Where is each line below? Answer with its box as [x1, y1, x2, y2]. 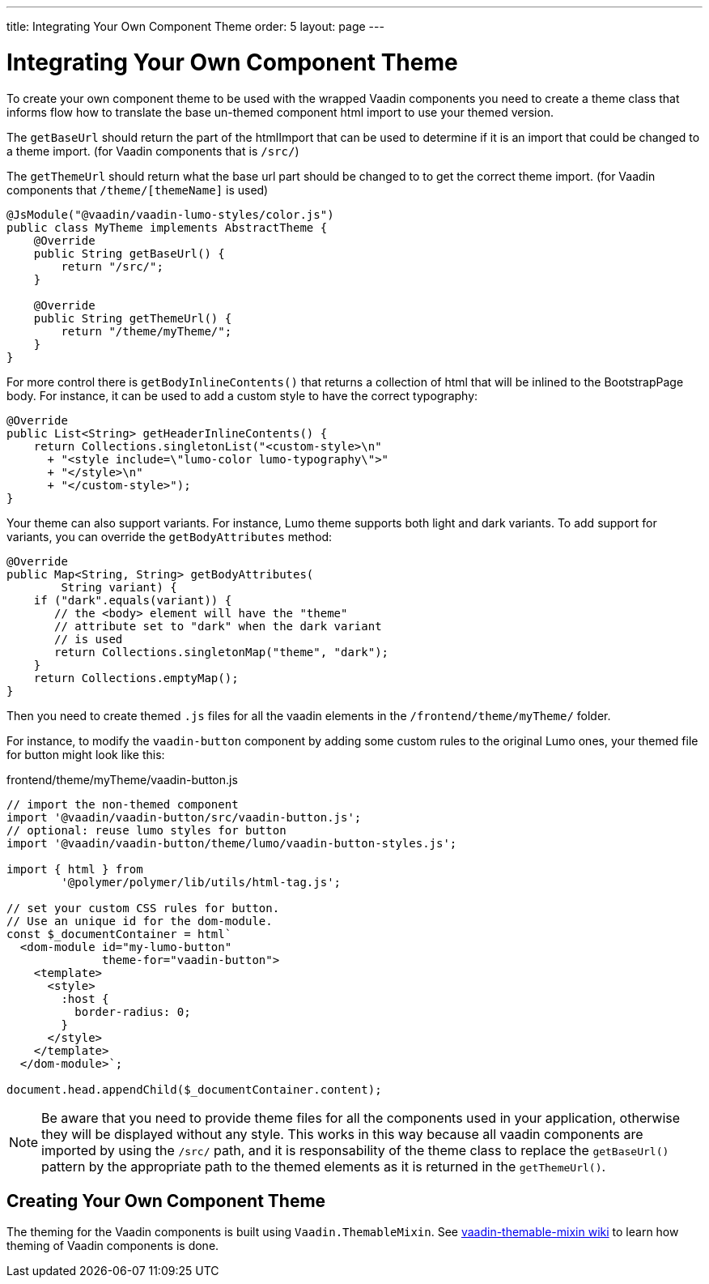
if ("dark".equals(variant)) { [33, 593, 232, 607]
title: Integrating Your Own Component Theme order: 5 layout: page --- [6, 19, 384, 33]
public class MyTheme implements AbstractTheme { [6, 220, 328, 234]
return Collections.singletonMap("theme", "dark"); [54, 645, 389, 659]
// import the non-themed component [6, 797, 239, 811]
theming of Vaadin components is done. [6, 1239, 219, 1253]
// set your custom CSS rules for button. [6, 901, 280, 915]
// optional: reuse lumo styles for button [6, 823, 287, 837]
